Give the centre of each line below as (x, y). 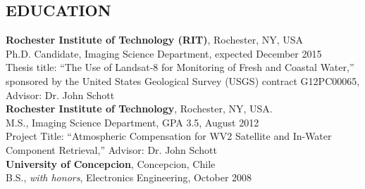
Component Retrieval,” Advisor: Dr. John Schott (111, 149)
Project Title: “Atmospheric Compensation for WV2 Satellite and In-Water (169, 136)
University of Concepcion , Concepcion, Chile (111, 163)
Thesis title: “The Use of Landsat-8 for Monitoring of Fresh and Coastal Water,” (180, 67)
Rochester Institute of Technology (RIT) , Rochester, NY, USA (155, 40)
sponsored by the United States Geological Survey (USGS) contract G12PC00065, (183, 80)
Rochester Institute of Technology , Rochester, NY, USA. (139, 109)
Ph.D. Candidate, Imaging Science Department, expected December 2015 (164, 53)
